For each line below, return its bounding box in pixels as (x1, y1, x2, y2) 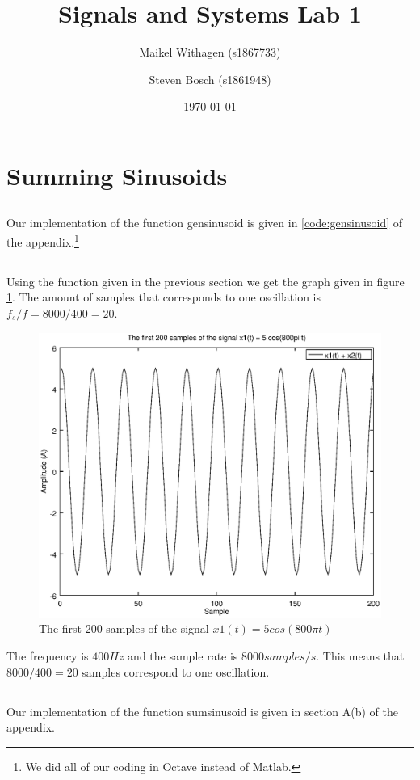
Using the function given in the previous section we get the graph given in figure (6, 272, 405, 289)
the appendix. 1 (6, 231, 79, 250)
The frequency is (6, 647, 89, 664)
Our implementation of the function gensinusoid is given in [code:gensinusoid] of (6, 214, 403, 231)
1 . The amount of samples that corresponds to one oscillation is (6, 289, 321, 306)
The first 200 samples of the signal (39, 620, 209, 637)
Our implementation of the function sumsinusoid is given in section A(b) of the (6, 702, 399, 719)
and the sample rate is (128, 647, 238, 664)
